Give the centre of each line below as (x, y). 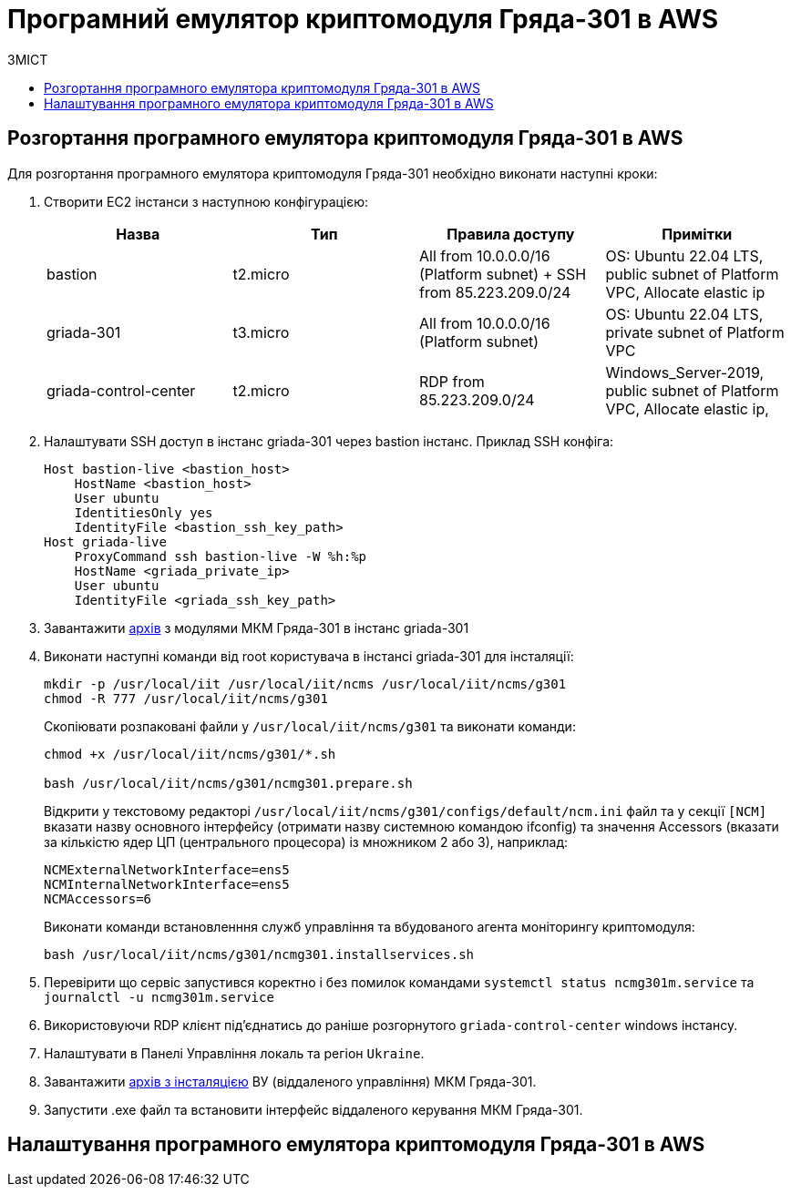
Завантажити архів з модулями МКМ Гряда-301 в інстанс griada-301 (257, 628)
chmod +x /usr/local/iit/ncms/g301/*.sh (190, 754)
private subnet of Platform (695, 332)
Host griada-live (105, 541)
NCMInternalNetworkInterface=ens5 (167, 884)
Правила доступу (511, 234)
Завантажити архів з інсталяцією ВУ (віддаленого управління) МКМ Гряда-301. (290, 1081)
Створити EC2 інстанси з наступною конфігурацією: (206, 201)
